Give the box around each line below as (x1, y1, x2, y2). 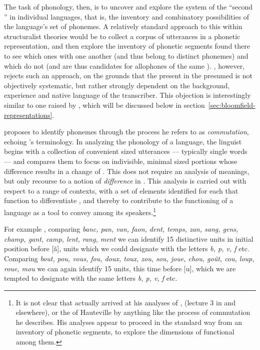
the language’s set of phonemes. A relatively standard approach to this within (4, 21, 242, 32)
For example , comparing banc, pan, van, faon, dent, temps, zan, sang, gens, (4, 224, 238, 234)
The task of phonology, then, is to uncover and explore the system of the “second (4, 2, 253, 12)
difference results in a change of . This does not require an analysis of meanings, (4, 165, 249, 176)
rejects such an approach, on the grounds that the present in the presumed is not (4, 70, 252, 81)
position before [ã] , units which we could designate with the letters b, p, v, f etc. (4, 243, 249, 254)
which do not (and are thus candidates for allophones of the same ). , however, (4, 60, 245, 71)
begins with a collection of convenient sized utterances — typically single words (4, 146, 247, 156)
